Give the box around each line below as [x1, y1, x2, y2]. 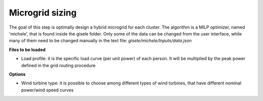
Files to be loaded [9, 47, 46, 52]
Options [9, 71, 26, 77]
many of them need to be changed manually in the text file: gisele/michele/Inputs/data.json [9, 38, 192, 44]
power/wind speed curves [21, 87, 74, 93]
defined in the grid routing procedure [21, 62, 96, 68]
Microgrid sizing [9, 7, 77, 18]
